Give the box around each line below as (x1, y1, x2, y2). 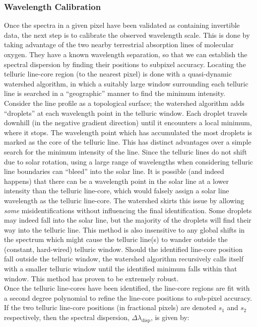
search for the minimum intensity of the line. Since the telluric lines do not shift (4, 146, 247, 157)
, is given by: (150, 312, 190, 323)
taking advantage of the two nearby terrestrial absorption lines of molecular (4, 39, 234, 50)
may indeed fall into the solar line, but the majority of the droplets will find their (4, 215, 252, 225)
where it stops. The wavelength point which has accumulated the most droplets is (4, 127, 252, 137)
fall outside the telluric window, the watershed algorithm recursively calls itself (4, 253, 244, 264)
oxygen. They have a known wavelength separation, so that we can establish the (4, 49, 248, 59)
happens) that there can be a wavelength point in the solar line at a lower (4, 175, 229, 186)
